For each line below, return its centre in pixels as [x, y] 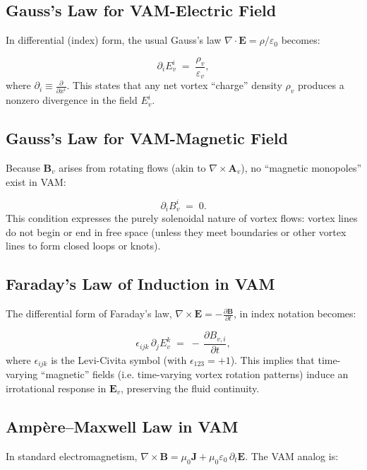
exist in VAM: [36, 181]
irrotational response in [56, 388]
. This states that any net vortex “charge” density [174, 85]
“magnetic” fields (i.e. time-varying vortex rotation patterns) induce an [194, 374]
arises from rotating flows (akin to [132, 168]
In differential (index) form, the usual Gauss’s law [114, 40]
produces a [321, 85]
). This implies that [272, 359]
